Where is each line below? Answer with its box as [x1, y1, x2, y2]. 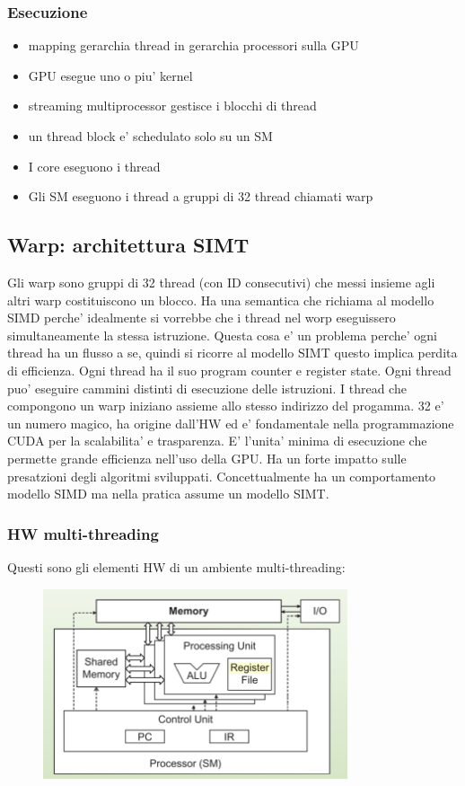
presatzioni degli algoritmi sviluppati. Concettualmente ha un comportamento [7, 466, 436, 485]
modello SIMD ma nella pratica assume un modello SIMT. [7, 484, 329, 503]
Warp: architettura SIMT [7, 231, 250, 259]
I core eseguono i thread [28, 156, 161, 175]
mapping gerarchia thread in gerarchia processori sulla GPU [28, 36, 359, 55]
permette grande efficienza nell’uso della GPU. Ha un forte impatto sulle [7, 448, 407, 467]
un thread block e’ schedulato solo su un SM [28, 127, 273, 145]
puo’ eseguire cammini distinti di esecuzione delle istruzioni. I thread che [7, 378, 407, 397]
